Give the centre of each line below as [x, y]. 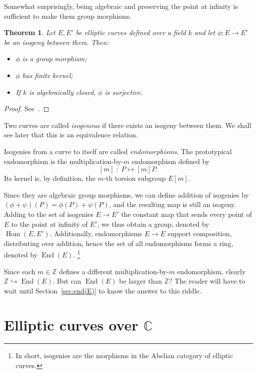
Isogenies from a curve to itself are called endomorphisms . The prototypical [118, 151]
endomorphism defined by [171, 161]
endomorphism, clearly [211, 271]
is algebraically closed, [62, 92]
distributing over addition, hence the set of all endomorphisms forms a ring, [119, 243]
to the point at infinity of [50, 224]
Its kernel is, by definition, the [50, 178]
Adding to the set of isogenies [49, 214]
